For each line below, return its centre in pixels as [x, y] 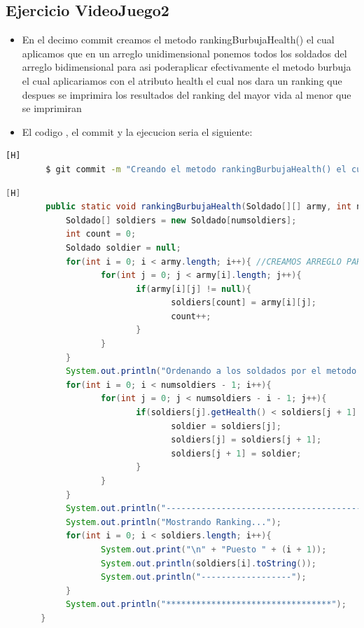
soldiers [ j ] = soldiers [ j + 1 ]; [246, 440]
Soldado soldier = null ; [123, 247]
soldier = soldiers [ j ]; [226, 426]
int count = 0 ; [101, 234]
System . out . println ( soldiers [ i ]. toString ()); [209, 563]
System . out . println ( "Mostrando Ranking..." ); [173, 522]
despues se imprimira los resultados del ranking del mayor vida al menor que [187, 94]
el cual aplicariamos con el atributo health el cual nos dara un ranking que [182, 80]
